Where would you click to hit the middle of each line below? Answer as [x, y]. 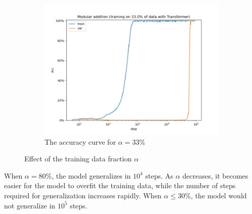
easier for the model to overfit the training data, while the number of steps [120, 185]
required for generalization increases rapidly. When [83, 195]
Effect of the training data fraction [78, 159]
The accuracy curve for [80, 141]
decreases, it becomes [215, 175]
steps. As [159, 175]
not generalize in [30, 205]
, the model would [219, 195]
